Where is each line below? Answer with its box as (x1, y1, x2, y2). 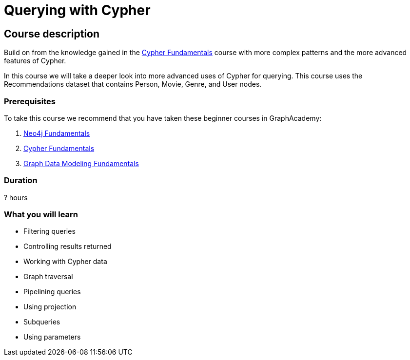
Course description (4, 27, 100, 40)
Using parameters (23, 333, 81, 341)
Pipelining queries (23, 287, 81, 296)
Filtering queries (23, 227, 76, 236)
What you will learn (4, 209, 78, 220)
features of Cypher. (4, 57, 66, 65)
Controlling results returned (23, 242, 112, 251)
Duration (4, 175, 38, 186)
